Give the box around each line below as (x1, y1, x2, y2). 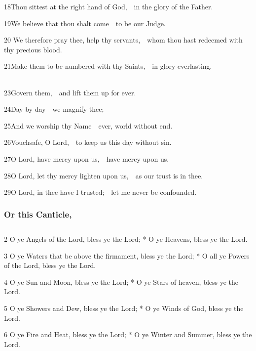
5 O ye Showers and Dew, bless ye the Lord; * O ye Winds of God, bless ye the (4, 303, 244, 313)
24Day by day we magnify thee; (4, 104, 104, 114)
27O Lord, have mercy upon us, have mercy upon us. (4, 153, 169, 164)
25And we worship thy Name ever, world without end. (4, 120, 173, 131)
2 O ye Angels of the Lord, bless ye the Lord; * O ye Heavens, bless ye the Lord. (4, 233, 248, 244)
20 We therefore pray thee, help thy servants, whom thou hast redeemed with (4, 35, 243, 45)
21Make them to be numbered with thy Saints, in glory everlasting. (4, 61, 212, 71)
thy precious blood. (4, 44, 62, 54)
